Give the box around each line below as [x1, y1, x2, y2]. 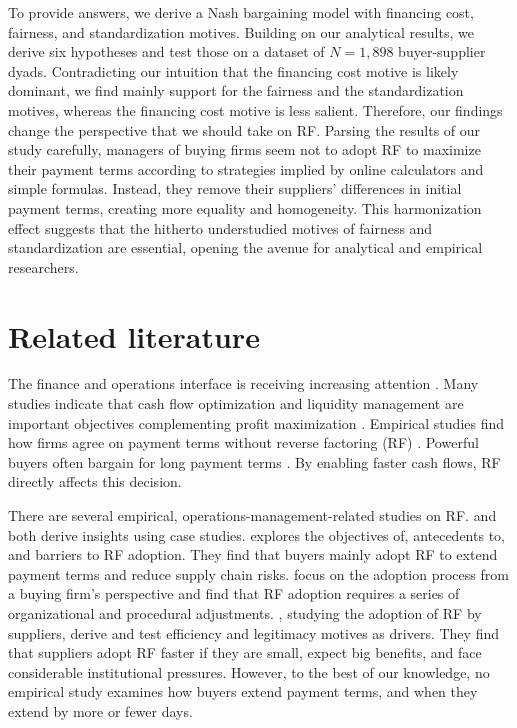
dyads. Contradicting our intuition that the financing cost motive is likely [8, 60, 459, 81]
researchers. [8, 256, 79, 277]
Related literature [8, 315, 260, 356]
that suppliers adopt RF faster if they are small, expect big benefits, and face [8, 642, 482, 663]
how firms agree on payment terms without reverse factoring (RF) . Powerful [8, 432, 479, 453]
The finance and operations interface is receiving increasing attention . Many [8, 373, 479, 394]
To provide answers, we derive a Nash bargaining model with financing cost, [8, 2, 474, 22]
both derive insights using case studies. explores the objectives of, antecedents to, [8, 524, 505, 545]
